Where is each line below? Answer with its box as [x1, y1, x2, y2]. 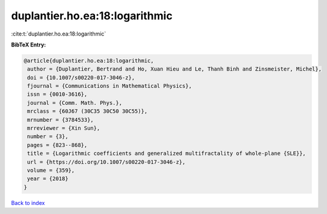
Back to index [11, 199, 45, 206]
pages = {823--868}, [27, 142, 88, 148]
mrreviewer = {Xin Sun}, [27, 125, 100, 132]
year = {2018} [27, 175, 69, 182]
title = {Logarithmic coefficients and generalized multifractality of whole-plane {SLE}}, [27, 150, 306, 157]
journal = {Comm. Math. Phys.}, [27, 99, 123, 106]
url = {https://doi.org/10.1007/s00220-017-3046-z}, [27, 159, 186, 165]
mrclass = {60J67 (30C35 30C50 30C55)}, [27, 108, 148, 115]
